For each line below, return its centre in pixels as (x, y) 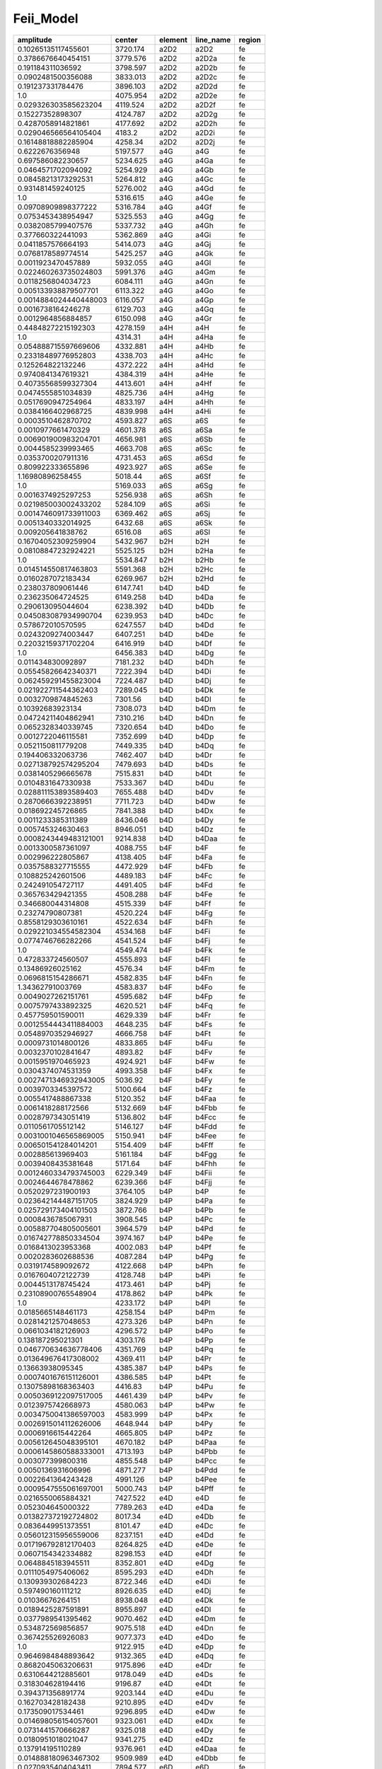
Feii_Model (46, 18)
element (173, 40)
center (126, 40)
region (250, 40)
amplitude (35, 40)
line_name (213, 40)
